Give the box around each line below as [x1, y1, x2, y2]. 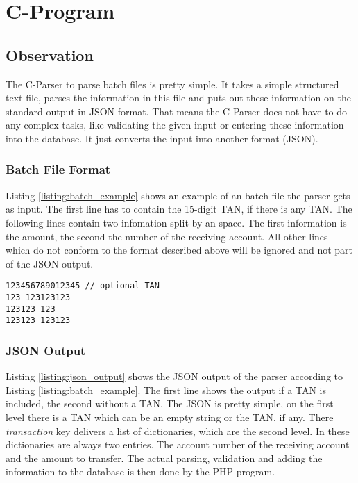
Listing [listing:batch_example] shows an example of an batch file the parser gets [6, 188, 350, 202]
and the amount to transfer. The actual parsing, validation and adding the [6, 450, 323, 465]
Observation [6, 44, 94, 65]
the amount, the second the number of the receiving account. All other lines [6, 229, 328, 243]
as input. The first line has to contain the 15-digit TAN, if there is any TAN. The [6, 202, 352, 216]
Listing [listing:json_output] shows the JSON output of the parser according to [6, 369, 343, 384]
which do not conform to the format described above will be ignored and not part [6, 243, 353, 257]
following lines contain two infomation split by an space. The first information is [6, 215, 347, 229]
